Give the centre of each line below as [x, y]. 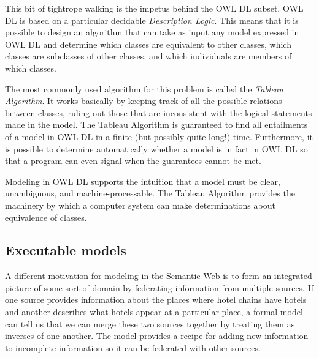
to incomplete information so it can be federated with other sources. [133, 347]
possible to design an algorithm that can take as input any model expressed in [152, 32]
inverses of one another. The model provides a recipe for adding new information [157, 336]
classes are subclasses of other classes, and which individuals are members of [148, 56]
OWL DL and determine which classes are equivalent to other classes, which [148, 44]
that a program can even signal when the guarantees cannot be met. [133, 161]
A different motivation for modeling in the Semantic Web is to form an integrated [159, 276]
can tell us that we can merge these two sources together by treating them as [150, 323]
